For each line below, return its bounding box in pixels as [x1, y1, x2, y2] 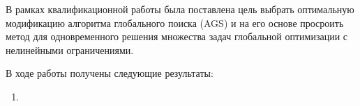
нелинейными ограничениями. [6, 42, 134, 57]
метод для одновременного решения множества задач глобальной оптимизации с [6, 29, 347, 44]
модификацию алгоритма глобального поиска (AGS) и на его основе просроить [6, 15, 344, 30]
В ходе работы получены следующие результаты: [6, 66, 213, 80]
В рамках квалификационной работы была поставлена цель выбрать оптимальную [6, 2, 354, 16]
